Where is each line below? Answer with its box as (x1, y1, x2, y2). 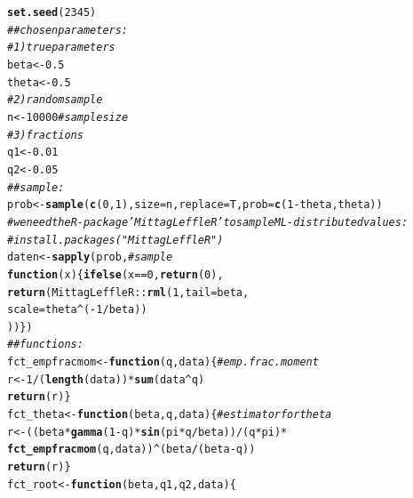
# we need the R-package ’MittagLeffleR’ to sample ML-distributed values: (7, 215, 409, 229)
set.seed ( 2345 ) (7, 6, 97, 19)
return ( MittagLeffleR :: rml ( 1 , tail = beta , (7, 285, 250, 299)
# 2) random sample (7, 93, 103, 107)
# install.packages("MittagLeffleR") (7, 233, 224, 246)
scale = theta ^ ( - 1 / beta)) (7, 303, 147, 317)
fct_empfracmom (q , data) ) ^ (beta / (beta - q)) (7, 443, 256, 456)
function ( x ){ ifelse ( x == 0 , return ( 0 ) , (7, 268, 224, 281)
